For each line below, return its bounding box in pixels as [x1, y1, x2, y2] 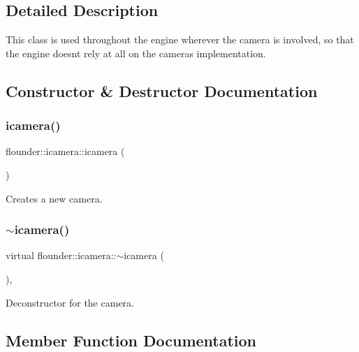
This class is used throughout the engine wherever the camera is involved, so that [6, 32, 354, 47]
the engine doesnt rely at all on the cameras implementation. [6, 45, 266, 60]
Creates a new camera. [6, 191, 103, 205]
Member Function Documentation [6, 329, 257, 351]
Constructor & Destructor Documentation [6, 80, 318, 101]
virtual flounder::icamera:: [6, 248, 117, 263]
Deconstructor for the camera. [6, 295, 134, 309]
